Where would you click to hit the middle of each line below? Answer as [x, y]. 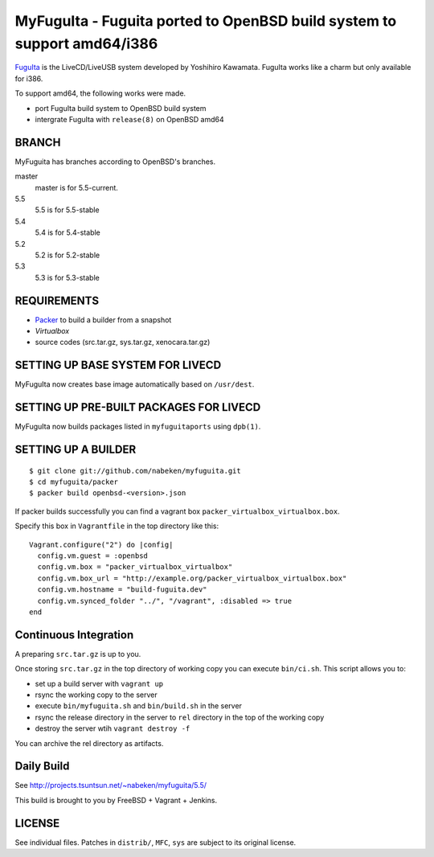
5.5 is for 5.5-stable [67, 210]
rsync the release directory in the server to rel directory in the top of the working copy [180, 717]
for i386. [29, 78]
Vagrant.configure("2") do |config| [101, 544]
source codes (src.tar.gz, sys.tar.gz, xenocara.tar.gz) [123, 342]
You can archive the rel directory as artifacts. [89, 743]
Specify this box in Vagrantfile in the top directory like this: [117, 526]
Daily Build [42, 767]
